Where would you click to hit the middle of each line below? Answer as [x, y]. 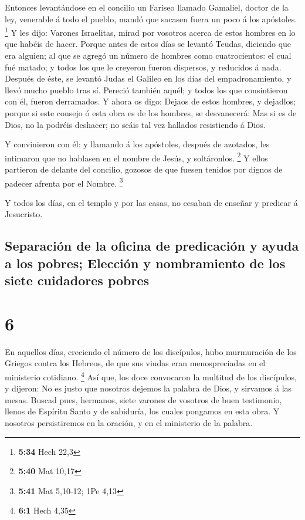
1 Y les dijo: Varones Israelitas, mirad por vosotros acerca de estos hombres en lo [150, 31]
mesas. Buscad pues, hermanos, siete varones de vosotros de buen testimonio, [143, 399]
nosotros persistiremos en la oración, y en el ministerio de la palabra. [129, 422]
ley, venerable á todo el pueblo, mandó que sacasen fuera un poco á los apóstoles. [151, 18]
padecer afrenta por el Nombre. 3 [64, 182]
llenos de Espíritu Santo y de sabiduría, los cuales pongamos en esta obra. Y [142, 411]
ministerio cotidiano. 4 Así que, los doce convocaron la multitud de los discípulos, [151, 376]
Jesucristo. [24, 214]
